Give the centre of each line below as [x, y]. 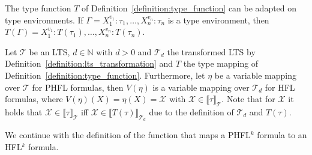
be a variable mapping [255, 75]
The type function [38, 8]
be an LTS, [49, 51]
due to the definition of [191, 111]
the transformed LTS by [211, 51]
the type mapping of [221, 63]
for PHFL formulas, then [78, 87]
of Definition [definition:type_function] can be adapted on [189, 8]
